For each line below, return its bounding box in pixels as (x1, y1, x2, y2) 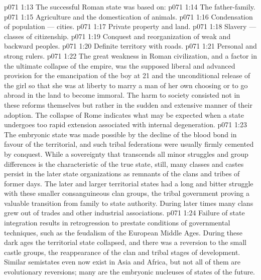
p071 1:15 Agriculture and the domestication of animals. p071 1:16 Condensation (4, 11, 253, 22)
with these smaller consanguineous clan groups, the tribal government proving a (4, 188, 250, 198)
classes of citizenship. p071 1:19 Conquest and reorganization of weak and (4, 31, 231, 41)
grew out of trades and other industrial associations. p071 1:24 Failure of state (4, 207, 245, 218)
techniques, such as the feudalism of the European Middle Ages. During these (4, 227, 242, 237)
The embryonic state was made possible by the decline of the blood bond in (4, 129, 237, 139)
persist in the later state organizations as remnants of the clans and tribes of (4, 168, 240, 179)
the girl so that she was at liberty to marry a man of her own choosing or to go (4, 80, 248, 90)
